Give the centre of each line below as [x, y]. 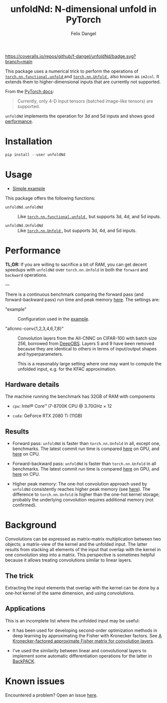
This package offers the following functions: [50, 198]
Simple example [29, 188]
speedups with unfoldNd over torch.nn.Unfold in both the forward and [77, 269]
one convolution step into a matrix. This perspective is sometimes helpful [80, 555]
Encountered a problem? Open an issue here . [51, 695]
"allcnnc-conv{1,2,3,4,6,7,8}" [35, 328]
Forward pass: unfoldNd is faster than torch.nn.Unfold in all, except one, [86, 444]
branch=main [19, 61]
